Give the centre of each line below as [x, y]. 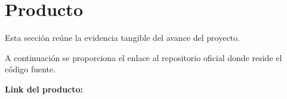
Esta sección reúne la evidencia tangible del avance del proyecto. [122, 38]
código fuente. [30, 69]
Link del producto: [44, 89]
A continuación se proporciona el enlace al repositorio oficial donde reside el [143, 57]
